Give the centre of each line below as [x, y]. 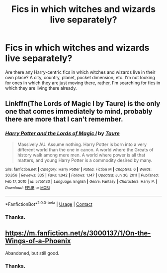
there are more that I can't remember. [64, 119]
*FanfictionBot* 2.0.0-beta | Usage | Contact [49, 204]
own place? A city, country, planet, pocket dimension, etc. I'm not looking [80, 77]
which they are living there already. [41, 88]
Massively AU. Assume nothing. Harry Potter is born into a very [82, 144]
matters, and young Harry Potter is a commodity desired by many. [85, 160]
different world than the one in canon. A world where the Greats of [85, 149]
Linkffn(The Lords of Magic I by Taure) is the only [83, 104]
